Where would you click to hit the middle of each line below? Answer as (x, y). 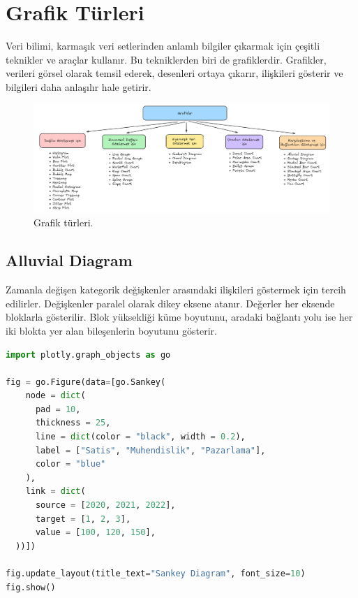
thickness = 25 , (73, 423)
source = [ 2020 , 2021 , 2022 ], (105, 505)
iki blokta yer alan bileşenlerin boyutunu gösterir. (111, 330)
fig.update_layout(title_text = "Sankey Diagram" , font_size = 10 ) (156, 574)
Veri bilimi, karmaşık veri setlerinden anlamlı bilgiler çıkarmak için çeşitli (163, 46)
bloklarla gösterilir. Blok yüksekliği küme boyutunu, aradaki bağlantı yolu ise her (179, 317)
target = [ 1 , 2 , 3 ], (83, 519)
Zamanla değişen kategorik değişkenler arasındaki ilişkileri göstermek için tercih (176, 290)
